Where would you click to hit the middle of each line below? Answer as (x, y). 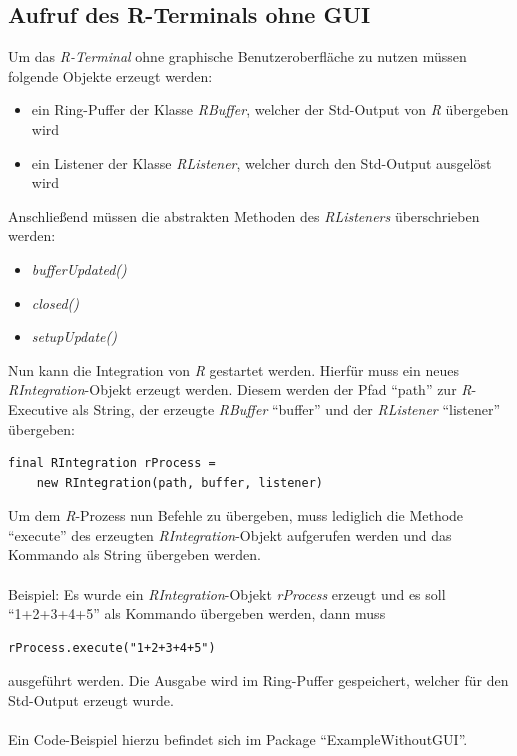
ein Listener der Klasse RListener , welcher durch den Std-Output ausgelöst (261, 162)
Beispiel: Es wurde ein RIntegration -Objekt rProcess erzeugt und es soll (227, 593)
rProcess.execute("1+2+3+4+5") (112, 647)
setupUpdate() (74, 336)
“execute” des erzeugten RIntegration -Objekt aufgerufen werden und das (230, 534)
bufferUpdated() (79, 268)
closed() (55, 302)
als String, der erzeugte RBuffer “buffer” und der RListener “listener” (286, 408)
